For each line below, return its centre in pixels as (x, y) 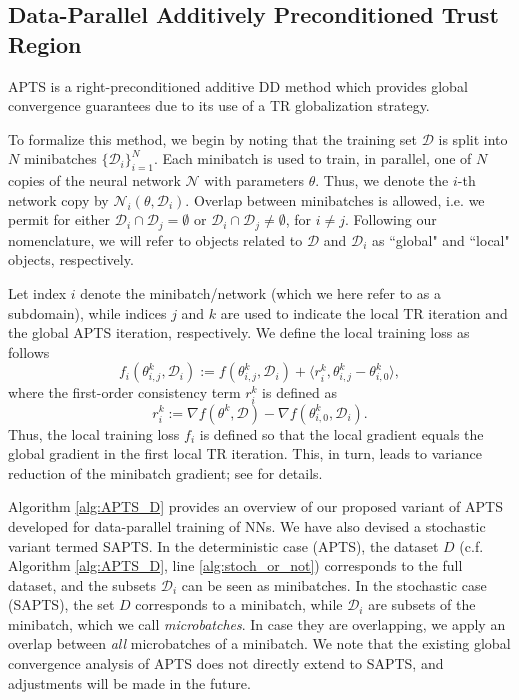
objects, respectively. (71, 259)
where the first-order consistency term (124, 392)
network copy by (58, 199)
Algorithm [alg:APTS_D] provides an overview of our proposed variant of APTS (255, 506)
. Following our (391, 219)
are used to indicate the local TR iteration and (364, 312)
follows (29, 351)
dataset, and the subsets (82, 584)
